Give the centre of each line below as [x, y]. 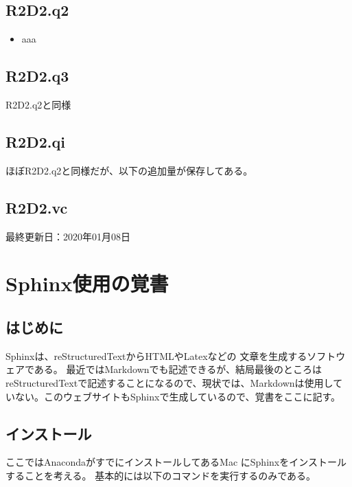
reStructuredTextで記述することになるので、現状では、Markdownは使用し [169, 382]
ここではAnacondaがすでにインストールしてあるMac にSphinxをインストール [176, 462]
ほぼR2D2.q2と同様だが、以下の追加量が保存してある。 [129, 170]
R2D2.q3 [37, 76]
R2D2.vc [37, 207]
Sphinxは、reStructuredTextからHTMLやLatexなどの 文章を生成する [156, 355]
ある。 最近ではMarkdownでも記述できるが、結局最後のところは [178, 369]
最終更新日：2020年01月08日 [68, 236]
